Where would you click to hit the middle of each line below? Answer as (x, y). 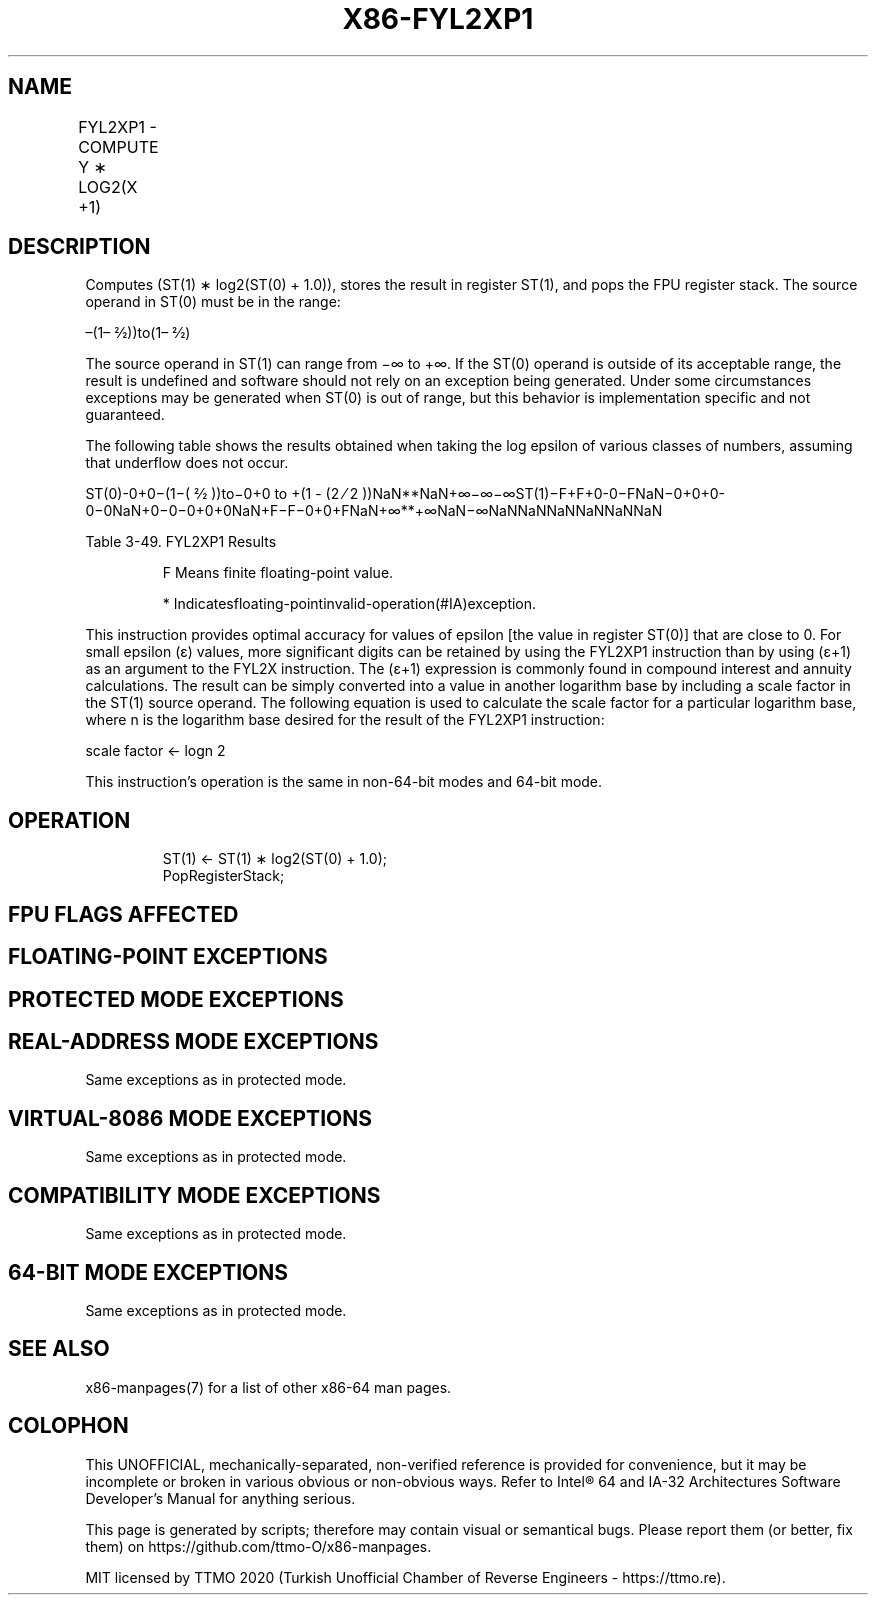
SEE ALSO (59, 1349)
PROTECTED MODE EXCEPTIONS (176, 999)
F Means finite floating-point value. (278, 573)
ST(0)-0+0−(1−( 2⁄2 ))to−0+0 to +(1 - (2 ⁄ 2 (222, 494)
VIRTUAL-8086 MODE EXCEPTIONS (190, 1118)
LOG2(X (108, 186)
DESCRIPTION (79, 247)
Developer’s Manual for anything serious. (220, 1498)
